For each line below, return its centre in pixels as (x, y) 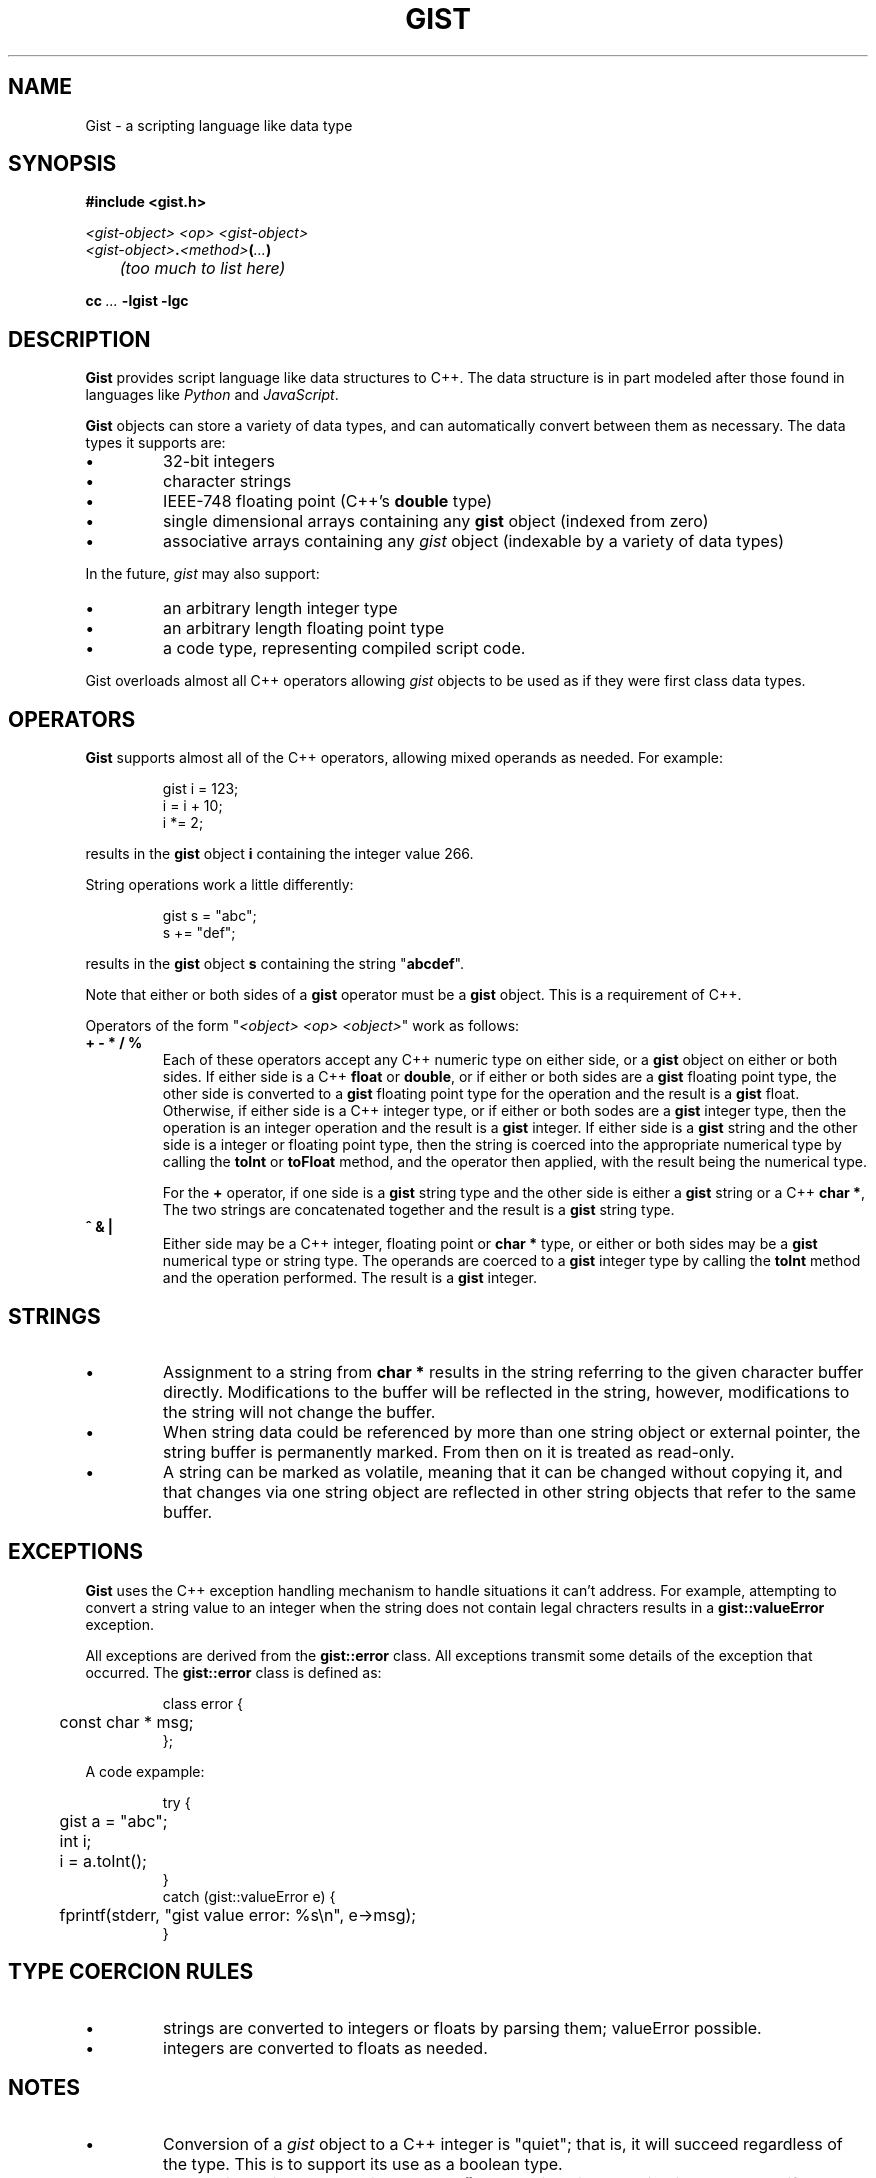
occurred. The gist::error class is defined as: (233, 1672)
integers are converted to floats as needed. (325, 2047)
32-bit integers (219, 461)
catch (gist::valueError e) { (249, 1896)
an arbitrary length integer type (280, 608)
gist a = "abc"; (113, 1820)
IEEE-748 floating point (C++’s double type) (328, 501)
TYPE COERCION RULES (131, 1972)
